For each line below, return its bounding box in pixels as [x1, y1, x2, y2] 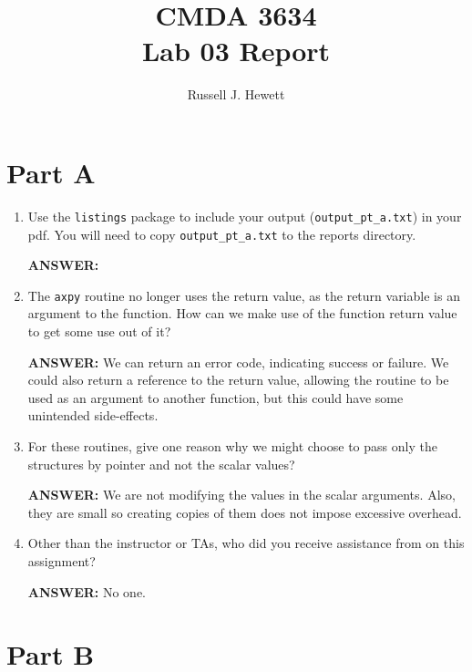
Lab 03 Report [141, 32, 331, 69]
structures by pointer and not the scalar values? [27, 454, 295, 473]
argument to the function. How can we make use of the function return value [27, 304, 457, 323]
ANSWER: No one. [27, 582, 147, 601]
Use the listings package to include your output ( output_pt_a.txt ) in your [27, 206, 462, 225]
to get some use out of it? [27, 322, 171, 340]
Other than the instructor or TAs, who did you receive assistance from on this [27, 533, 465, 553]
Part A [6, 153, 96, 191]
